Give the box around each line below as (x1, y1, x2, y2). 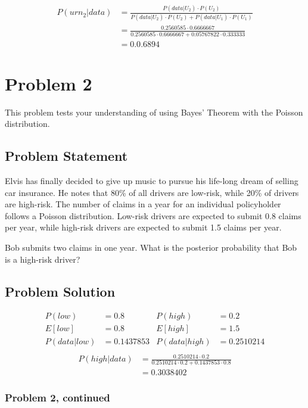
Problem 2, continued (5, 390, 110, 405)
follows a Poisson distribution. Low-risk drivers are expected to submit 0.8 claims (5, 209, 301, 222)
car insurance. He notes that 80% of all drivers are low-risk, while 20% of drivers (5, 186, 299, 198)
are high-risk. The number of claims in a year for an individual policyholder (5, 198, 281, 210)
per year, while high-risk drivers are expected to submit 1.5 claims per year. (5, 221, 282, 233)
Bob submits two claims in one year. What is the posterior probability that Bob (5, 241, 297, 254)
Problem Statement (5, 147, 128, 165)
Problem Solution (5, 282, 116, 300)
